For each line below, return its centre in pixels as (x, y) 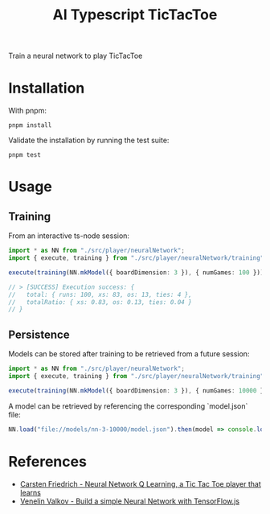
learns (31, 492)
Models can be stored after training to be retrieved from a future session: (129, 354)
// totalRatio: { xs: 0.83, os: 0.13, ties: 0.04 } (100, 302)
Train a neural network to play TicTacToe (76, 56)
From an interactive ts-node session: (69, 236)
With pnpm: (27, 111)
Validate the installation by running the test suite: (89, 140)
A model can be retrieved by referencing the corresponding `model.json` (128, 406)
